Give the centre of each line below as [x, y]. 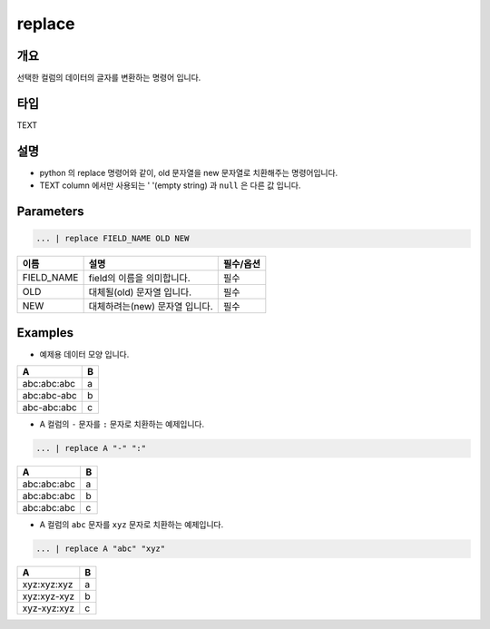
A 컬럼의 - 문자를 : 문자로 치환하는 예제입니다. [122, 424]
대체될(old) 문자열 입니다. [140, 292]
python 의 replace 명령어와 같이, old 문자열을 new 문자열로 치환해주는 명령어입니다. [189, 172]
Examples [45, 333]
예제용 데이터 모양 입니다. [84, 354]
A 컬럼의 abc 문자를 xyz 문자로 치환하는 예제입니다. [132, 525]
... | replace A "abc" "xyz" [101, 549]
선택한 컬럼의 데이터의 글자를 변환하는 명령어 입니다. [109, 78]
